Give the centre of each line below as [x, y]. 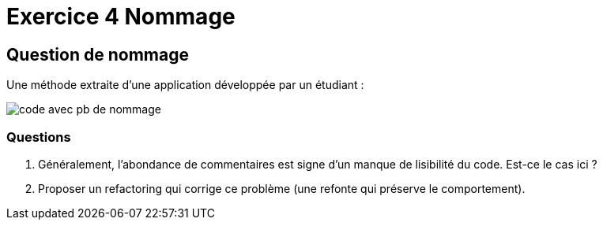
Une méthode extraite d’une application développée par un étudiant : [185, 85]
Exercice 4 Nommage [121, 17]
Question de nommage [98, 54]
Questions [39, 137]
